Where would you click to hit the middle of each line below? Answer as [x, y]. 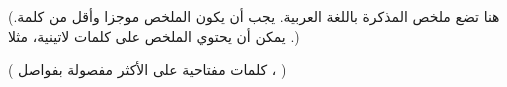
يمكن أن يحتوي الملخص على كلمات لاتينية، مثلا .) [154, 35]
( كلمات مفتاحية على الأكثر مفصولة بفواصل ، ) [147, 69]
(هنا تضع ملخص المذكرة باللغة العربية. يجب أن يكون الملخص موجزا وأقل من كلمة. [254, 16]
